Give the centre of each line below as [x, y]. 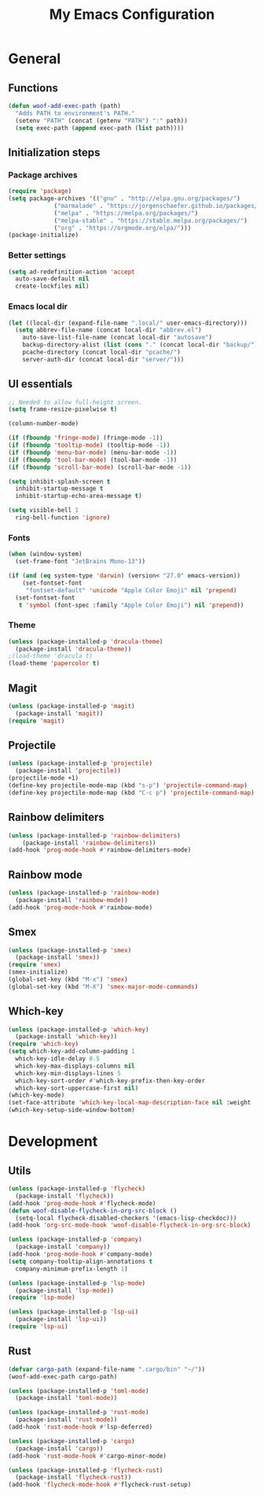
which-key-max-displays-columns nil [75, 1066]
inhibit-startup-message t [59, 489]
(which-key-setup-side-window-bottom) [71, 1110]
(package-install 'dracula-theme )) [73, 649]
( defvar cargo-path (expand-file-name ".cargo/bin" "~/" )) [107, 1369]
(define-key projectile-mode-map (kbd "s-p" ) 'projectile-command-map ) [128, 785]
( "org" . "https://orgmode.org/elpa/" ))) [123, 228]
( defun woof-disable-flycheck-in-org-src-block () [93, 1211]
